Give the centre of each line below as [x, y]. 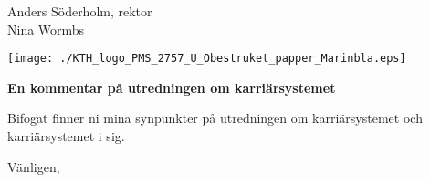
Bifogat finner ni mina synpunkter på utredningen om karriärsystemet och [215, 118]
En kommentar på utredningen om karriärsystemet [172, 87]
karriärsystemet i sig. [66, 136]
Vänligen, [34, 166]
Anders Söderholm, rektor [80, 11]
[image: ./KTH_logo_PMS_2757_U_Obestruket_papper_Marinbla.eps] [207, 59]
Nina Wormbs [46, 29]
